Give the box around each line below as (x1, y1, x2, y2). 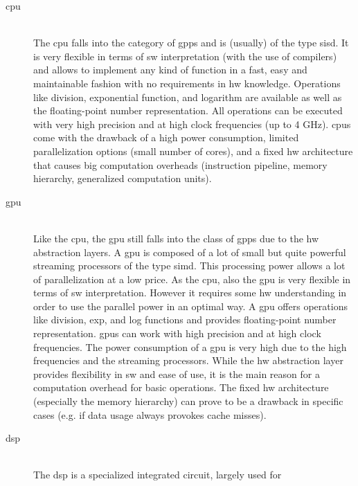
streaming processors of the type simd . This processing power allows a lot (33, 258, 346, 273)
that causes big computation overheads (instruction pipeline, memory (33, 157, 328, 172)
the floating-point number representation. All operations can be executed (33, 103, 343, 118)
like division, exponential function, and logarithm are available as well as (33, 89, 342, 104)
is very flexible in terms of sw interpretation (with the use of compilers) (33, 48, 337, 63)
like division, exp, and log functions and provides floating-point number (33, 312, 337, 327)
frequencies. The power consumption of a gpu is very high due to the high (33, 339, 347, 354)
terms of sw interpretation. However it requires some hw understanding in (33, 285, 347, 300)
